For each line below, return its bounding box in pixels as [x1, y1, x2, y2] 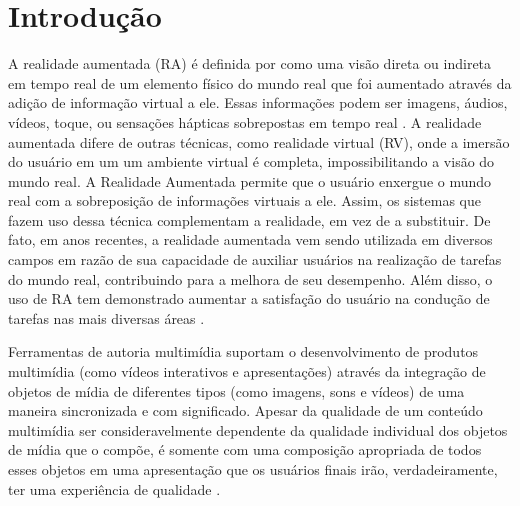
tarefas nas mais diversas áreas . [8, 307, 205, 328]
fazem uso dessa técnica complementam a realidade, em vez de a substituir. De [8, 209, 491, 230]
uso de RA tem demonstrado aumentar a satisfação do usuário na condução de [8, 288, 490, 309]
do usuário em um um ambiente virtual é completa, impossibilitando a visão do [8, 151, 495, 172]
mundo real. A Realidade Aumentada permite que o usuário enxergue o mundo [8, 170, 492, 191]
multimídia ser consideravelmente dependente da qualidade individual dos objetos [8, 419, 508, 440]
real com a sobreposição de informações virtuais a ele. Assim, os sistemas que [8, 190, 481, 211]
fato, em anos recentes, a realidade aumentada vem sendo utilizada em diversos [8, 229, 493, 250]
